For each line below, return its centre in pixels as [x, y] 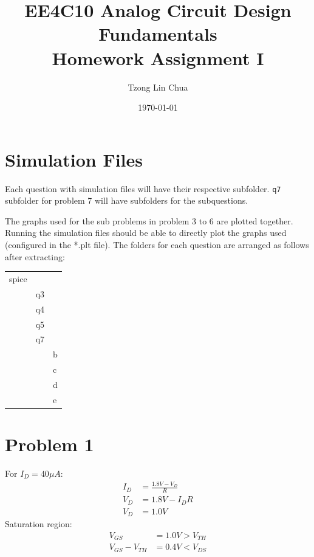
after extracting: [35, 256]
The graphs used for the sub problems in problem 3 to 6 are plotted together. [149, 220]
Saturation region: [39, 524]
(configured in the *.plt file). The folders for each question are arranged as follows [157, 245]
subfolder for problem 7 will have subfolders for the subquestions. [127, 200]
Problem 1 [49, 444]
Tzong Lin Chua [158, 87]
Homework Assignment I [158, 57]
